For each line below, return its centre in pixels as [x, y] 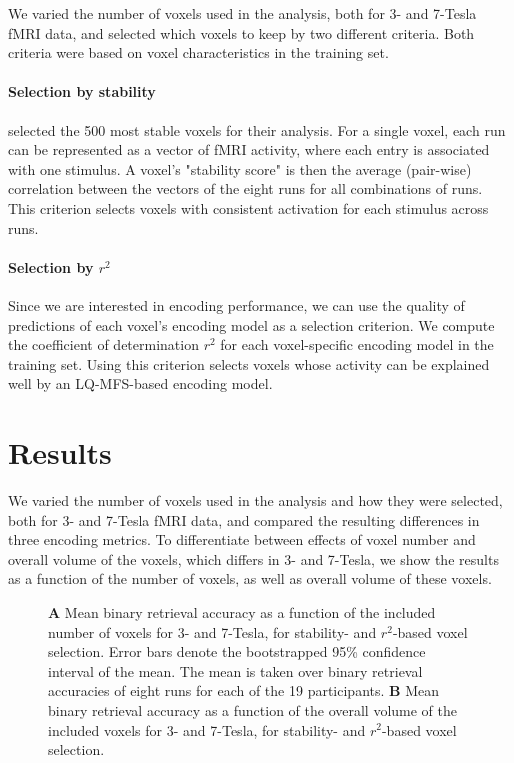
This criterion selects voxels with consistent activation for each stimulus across [248, 207]
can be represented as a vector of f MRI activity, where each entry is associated [249, 149]
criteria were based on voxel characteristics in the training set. [198, 52]
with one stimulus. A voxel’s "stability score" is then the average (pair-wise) [240, 168]
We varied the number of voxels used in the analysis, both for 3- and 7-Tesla [242, 13]
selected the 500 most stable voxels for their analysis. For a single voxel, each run [257, 129]
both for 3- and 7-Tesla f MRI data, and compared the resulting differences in [244, 519]
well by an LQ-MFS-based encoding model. [140, 383]
